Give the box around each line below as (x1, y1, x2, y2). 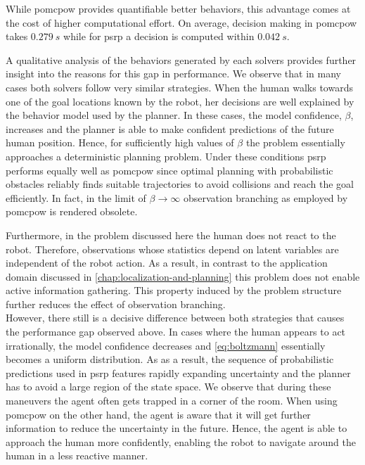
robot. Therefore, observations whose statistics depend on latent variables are (6, 241, 339, 256)
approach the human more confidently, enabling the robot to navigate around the (6, 434, 356, 449)
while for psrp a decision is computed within (63, 29, 255, 44)
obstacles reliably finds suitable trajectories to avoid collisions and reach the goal (6, 177, 354, 191)
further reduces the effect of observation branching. (6, 296, 226, 311)
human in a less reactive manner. (6, 448, 148, 463)
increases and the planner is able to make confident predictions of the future (6, 121, 334, 136)
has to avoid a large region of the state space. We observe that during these (6, 379, 331, 394)
